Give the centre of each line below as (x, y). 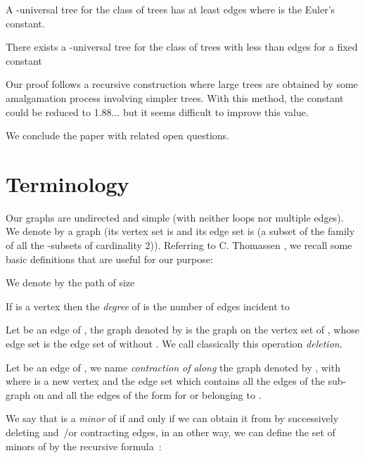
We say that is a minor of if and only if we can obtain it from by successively (172, 418)
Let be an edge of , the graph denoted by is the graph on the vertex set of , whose (182, 330)
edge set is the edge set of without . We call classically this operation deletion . (174, 344)
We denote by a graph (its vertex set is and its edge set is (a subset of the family (180, 231)
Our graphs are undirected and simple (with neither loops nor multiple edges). (175, 217)
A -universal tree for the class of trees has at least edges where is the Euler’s (171, 9)
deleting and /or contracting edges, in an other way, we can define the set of (171, 432)
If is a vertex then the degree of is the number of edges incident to (148, 306)
